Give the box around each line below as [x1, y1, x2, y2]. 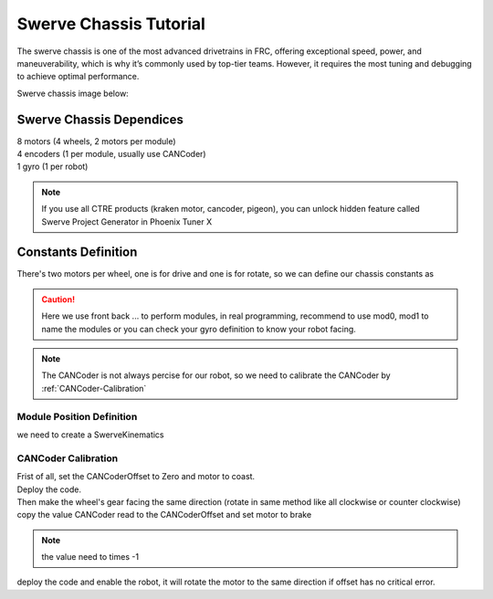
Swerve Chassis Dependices [16, 111, 184, 127]
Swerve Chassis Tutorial [16, 14, 205, 34]
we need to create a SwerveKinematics [16, 429, 164, 440]
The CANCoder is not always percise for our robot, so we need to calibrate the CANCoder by [41, 370, 392, 381]
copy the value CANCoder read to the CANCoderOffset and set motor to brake [16, 510, 312, 520]
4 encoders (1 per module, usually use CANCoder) [16, 149, 206, 160]
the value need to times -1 [41, 552, 140, 562]
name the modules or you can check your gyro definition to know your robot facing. [41, 323, 356, 334]
